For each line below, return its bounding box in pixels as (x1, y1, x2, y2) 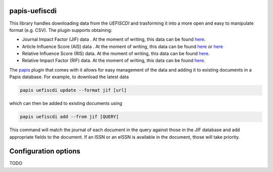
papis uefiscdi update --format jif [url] (20, 87, 127, 93)
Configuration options (9, 147, 81, 156)
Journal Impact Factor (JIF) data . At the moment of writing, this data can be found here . (22, 36, 206, 42)
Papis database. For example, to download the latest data (9, 74, 129, 80)
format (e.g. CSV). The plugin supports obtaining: (9, 27, 112, 33)
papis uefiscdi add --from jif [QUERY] (20, 114, 119, 120)
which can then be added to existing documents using (9, 100, 122, 106)
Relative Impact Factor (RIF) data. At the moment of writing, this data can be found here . (22, 58, 206, 64)
